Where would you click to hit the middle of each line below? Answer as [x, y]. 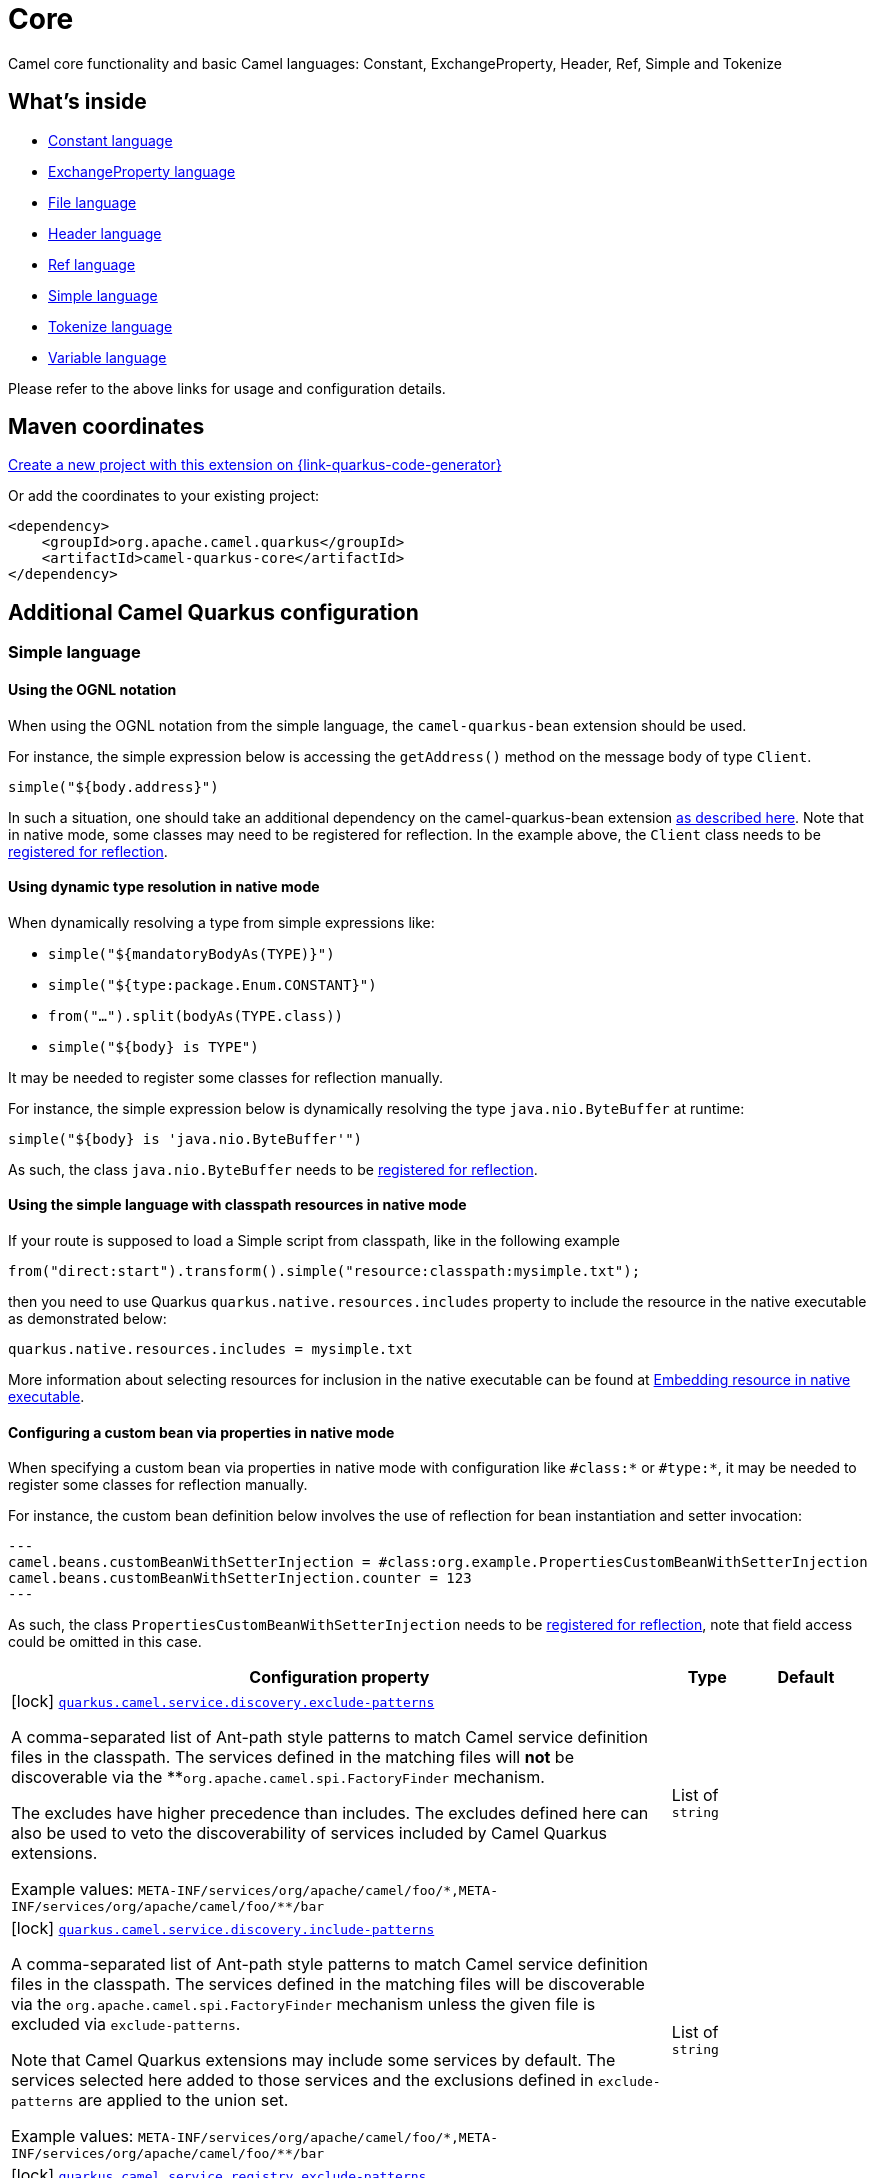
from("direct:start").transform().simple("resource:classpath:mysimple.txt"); [324, 1270]
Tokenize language [110, 326]
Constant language [110, 140]
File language [92, 202]
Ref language [92, 264]
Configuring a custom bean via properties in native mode [201, 1432]
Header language [105, 233]
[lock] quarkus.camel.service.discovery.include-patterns [223, 1928]
